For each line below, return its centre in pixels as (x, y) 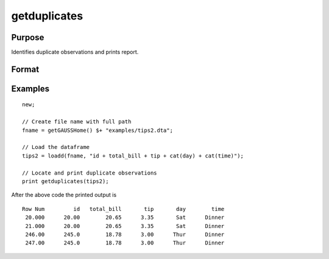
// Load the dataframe (56, 147)
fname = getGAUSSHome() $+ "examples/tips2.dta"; (98, 130)
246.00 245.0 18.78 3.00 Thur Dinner (125, 234)
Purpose (28, 37)
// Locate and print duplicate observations (90, 173)
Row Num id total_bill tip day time (123, 209)
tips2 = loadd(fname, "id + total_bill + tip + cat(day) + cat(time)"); (133, 156)
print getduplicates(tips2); (65, 181)
